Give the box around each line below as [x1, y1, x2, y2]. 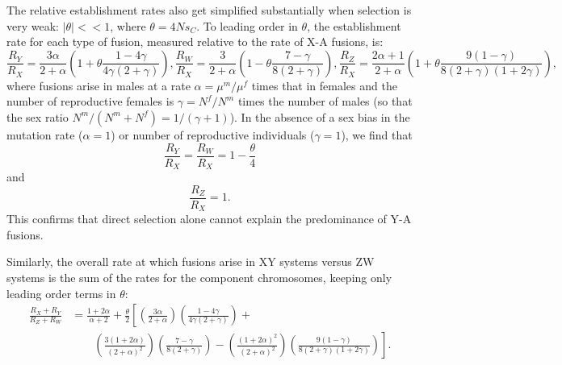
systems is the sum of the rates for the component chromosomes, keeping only [6, 268, 392, 285]
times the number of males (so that [237, 93, 413, 110]
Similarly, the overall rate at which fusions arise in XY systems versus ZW [6, 253, 375, 270]
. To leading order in [196, 17, 298, 34]
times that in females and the [251, 77, 397, 93]
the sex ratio [6, 108, 69, 125]
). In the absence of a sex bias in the [229, 108, 410, 125]
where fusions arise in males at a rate [6, 77, 191, 93]
